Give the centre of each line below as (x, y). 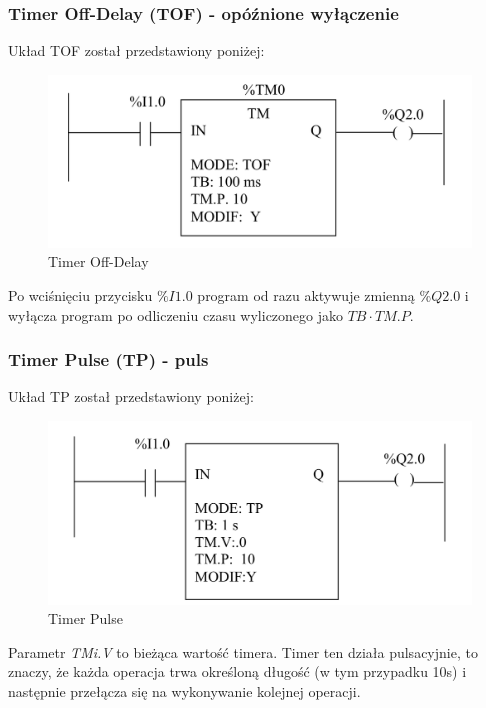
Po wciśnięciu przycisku (80, 295)
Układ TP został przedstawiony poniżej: (131, 396)
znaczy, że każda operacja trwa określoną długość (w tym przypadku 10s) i (237, 671)
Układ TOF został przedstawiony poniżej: (136, 50)
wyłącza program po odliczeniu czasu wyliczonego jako (176, 314)
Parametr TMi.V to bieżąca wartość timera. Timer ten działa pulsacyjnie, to (243, 651)
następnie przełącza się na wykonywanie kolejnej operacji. (184, 690)
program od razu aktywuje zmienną (306, 295)
